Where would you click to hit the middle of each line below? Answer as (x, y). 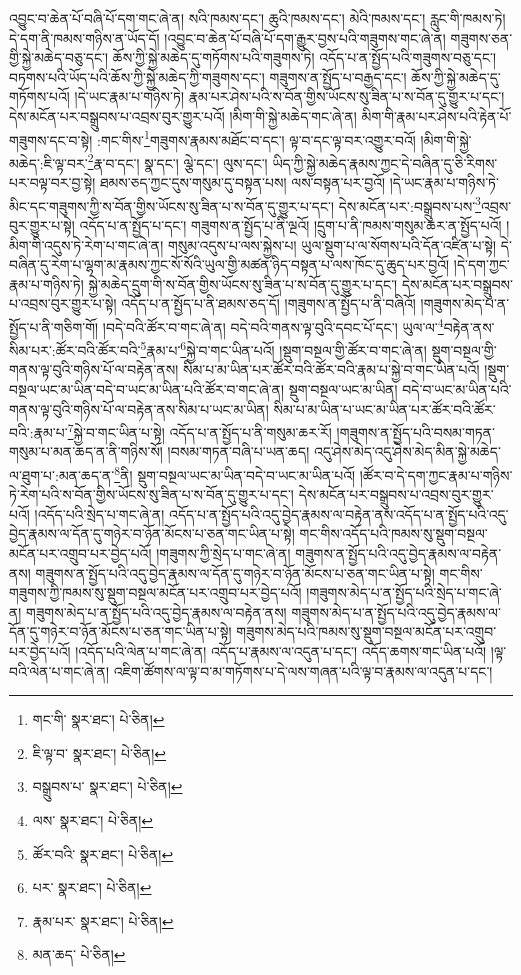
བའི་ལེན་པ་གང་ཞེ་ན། (59, 670)
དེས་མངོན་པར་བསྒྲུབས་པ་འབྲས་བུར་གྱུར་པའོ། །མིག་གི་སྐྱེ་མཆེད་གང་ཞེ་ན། (183, 115)
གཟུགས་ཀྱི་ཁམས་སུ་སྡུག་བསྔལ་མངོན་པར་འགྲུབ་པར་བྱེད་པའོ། (155, 592)
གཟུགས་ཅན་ (481, 37)
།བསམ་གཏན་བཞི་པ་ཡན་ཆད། (238, 451)
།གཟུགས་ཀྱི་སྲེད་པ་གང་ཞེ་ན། (223, 553)
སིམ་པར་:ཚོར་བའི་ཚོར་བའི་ (75, 349)
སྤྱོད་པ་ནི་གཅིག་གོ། (54, 326)
